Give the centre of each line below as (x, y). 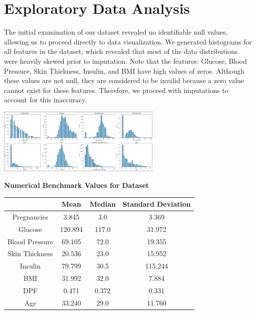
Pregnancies (30, 216)
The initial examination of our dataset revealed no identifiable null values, (116, 32)
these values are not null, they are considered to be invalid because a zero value (124, 80)
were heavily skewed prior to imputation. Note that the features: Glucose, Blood (126, 61)
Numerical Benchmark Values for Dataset (76, 185)
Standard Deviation (157, 204)
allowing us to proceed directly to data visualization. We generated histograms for (128, 41)
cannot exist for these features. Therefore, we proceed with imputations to (116, 90)
